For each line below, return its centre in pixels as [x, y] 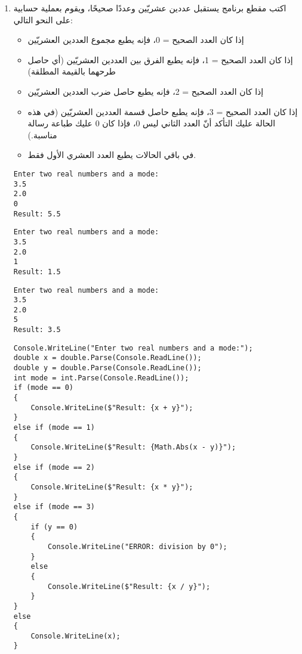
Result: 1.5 [37, 272]
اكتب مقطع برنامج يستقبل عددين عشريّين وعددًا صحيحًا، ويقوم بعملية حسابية [150, 8]
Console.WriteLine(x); [75, 636]
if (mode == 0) [44, 388]
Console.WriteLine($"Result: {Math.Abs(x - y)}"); [133, 447]
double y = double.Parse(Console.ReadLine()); [107, 368]
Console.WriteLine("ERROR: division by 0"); [138, 546]
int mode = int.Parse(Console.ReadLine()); [101, 378]
